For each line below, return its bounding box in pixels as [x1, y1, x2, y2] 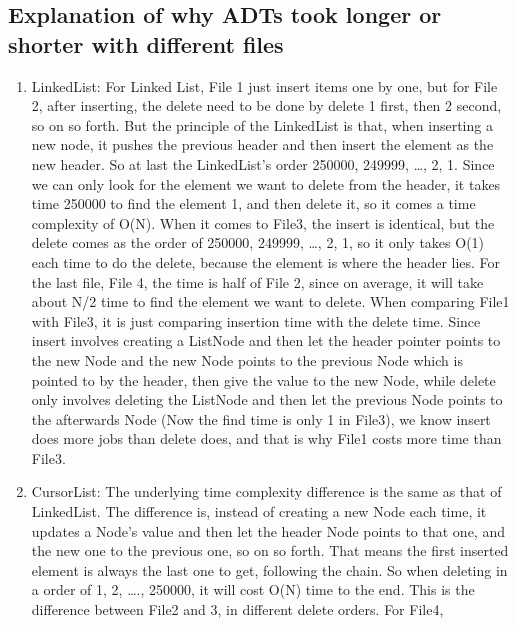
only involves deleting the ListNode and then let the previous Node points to [31, 389, 503, 410]
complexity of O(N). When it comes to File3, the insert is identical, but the [31, 212, 495, 233]
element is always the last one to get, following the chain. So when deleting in [31, 559, 508, 580]
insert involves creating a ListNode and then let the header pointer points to [31, 330, 501, 351]
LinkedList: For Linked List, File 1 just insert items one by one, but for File [31, 75, 498, 96]
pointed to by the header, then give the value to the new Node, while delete [31, 369, 496, 390]
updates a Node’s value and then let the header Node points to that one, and [31, 520, 505, 541]
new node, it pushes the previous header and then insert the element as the [31, 134, 494, 155]
